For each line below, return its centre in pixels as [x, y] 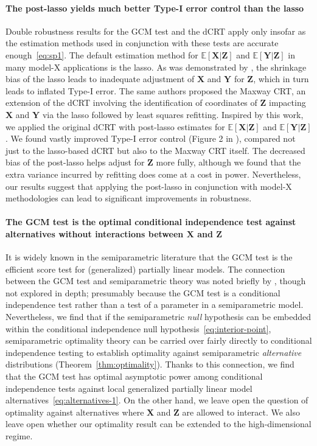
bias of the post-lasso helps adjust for [75, 162]
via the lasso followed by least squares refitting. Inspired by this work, [173, 114]
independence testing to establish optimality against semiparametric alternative [154, 352]
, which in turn [281, 79]
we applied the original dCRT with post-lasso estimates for [115, 126]
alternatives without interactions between [95, 233]
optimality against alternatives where [75, 412]
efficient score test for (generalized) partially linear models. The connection [145, 269]
